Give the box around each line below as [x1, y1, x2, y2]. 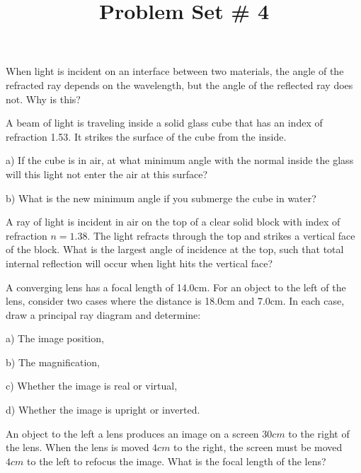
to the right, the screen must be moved [173, 440, 343, 455]
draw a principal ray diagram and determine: [6, 307, 201, 322]
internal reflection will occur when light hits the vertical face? [6, 255, 273, 270]
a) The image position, [6, 331, 104, 346]
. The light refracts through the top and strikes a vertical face [87, 228, 355, 243]
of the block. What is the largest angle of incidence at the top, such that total [6, 242, 344, 257]
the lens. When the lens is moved [6, 440, 149, 455]
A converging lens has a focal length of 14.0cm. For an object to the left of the [6, 279, 346, 294]
